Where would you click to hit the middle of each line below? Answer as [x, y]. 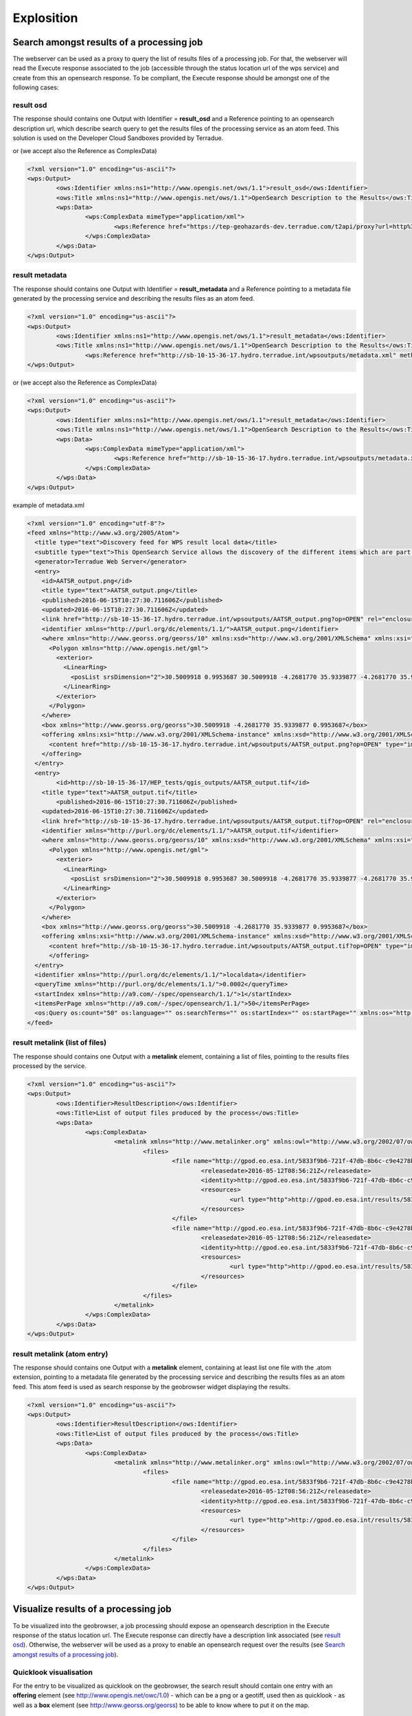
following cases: [36, 88]
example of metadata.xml [49, 505]
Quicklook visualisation [53, 1672]
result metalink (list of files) [59, 1043]
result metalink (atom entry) [60, 1354]
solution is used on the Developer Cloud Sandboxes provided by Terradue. [118, 138]
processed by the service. [50, 1066]
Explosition [45, 18]
